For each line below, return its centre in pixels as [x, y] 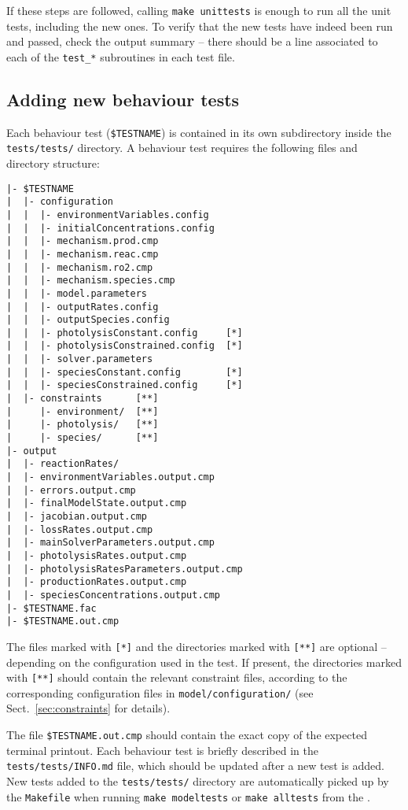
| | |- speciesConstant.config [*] [125, 372]
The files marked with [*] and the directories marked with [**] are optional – [197, 646]
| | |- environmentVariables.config [108, 215]
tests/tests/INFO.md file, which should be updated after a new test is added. [195, 766]
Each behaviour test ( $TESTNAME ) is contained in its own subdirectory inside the [199, 132]
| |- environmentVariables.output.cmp [110, 477]
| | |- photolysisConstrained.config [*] [125, 346]
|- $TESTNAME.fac [51, 608]
